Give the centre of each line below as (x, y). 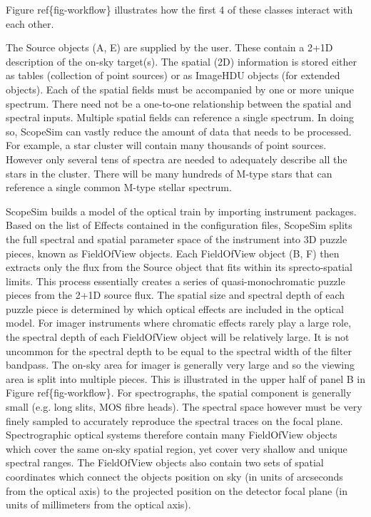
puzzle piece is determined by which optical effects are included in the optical (175, 308)
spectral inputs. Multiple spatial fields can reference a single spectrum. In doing (180, 117)
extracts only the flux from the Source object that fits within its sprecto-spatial (179, 267)
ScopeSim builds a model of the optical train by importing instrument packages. (181, 211)
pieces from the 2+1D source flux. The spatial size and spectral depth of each (176, 295)
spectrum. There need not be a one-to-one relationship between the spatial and (179, 103)
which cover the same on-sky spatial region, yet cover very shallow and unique (177, 448)
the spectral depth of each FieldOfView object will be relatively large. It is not (178, 337)
